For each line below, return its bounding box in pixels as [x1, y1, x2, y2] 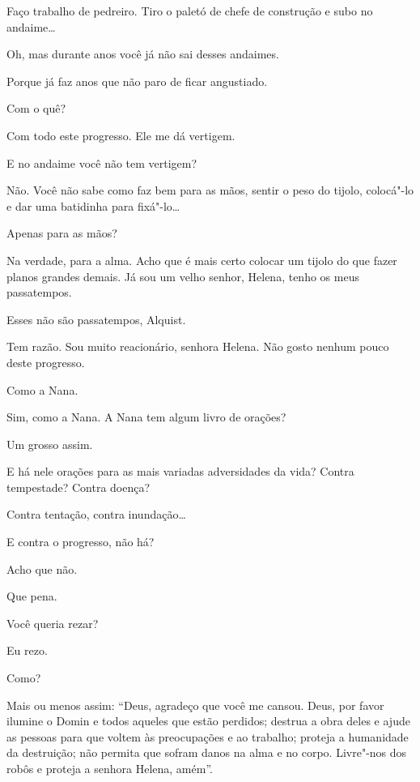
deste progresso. [6, 353, 85, 370]
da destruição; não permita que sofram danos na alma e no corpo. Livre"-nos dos [6, 744, 407, 761]
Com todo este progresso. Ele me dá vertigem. [6, 126, 235, 143]
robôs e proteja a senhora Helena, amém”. [6, 760, 213, 776]
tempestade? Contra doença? [6, 478, 151, 495]
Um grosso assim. [6, 435, 93, 452]
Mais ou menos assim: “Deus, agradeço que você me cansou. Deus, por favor [6, 696, 384, 713]
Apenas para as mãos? [6, 224, 117, 241]
